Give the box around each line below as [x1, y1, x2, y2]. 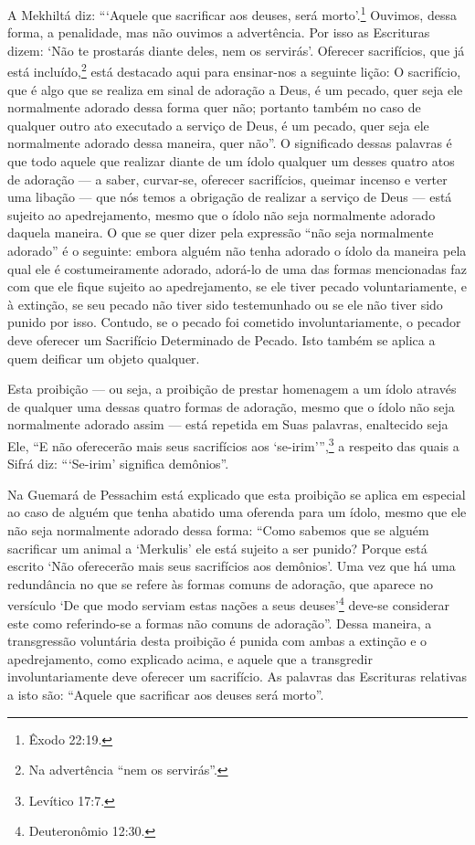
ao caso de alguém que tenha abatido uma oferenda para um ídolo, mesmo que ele [7, 502, 467, 522]
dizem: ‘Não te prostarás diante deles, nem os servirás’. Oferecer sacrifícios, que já [7, 40, 465, 59]
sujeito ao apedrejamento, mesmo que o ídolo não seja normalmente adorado [7, 205, 436, 224]
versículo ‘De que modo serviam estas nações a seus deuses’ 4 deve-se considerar [7, 593, 450, 615]
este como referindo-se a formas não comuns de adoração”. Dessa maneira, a [7, 613, 432, 632]
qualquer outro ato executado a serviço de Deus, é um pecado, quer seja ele [7, 115, 429, 134]
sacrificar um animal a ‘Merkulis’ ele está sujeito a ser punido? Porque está [7, 538, 427, 557]
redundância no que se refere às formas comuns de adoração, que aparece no [7, 574, 434, 593]
